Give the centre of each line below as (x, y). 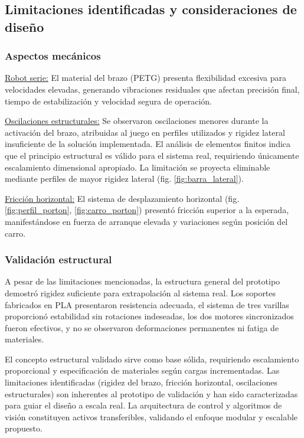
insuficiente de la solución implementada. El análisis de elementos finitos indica (148, 144)
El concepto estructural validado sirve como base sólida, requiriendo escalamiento (152, 359)
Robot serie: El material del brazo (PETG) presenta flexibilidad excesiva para (146, 78)
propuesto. (24, 428)
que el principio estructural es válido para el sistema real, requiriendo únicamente (152, 155)
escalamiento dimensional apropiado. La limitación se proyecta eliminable (138, 167)
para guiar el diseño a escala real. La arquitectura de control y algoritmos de (143, 405)
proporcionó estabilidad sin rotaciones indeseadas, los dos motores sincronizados (149, 316)
